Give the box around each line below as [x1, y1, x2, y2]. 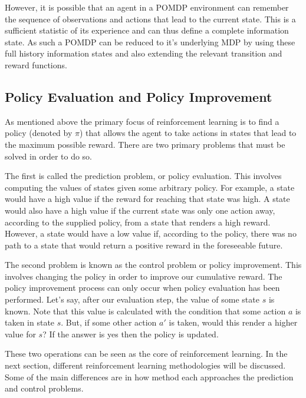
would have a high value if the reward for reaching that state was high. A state [5, 193, 290, 205]
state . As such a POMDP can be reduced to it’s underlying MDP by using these [5, 35, 295, 48]
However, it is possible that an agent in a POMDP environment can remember [5, 1, 289, 13]
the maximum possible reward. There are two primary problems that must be [5, 138, 285, 150]
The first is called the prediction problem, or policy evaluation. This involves [5, 170, 282, 182]
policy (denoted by [5, 127, 73, 139]
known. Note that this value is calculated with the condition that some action [5, 304, 286, 317]
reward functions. [5, 58, 67, 71]
